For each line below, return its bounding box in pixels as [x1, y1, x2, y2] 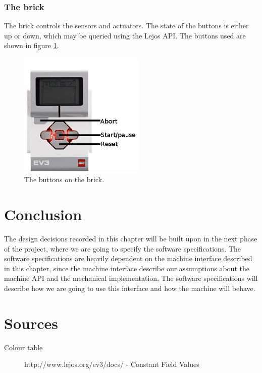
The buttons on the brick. [24, 174, 104, 185]
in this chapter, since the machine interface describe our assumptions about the [4, 263, 249, 273]
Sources [4, 312, 58, 333]
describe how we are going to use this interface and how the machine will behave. [4, 283, 255, 294]
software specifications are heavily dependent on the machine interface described [4, 253, 252, 264]
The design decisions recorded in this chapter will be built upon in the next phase [4, 233, 257, 244]
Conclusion [4, 204, 82, 225]
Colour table [4, 342, 43, 352]
